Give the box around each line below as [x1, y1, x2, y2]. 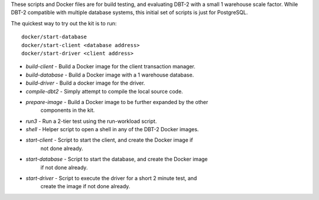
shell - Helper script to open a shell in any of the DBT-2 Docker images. [25, 126, 199, 133]
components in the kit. [40, 106, 95, 114]
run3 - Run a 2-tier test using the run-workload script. [25, 118, 157, 125]
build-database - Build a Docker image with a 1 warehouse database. [25, 71, 194, 78]
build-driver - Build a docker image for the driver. [25, 79, 145, 86]
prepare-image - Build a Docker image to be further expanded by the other [25, 98, 209, 105]
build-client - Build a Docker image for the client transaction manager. [25, 63, 196, 70]
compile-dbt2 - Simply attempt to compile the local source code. [25, 88, 183, 95]
